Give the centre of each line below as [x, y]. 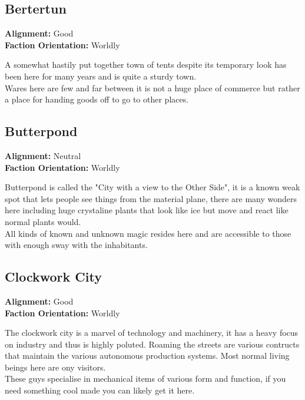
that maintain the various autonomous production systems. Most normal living [147, 356]
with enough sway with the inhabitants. [76, 245]
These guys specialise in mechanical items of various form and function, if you [145, 378]
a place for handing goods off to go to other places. [97, 99]
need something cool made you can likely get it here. [100, 390]
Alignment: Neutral [43, 155]
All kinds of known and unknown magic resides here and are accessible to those [148, 233]
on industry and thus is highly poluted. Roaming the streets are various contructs [152, 344]
